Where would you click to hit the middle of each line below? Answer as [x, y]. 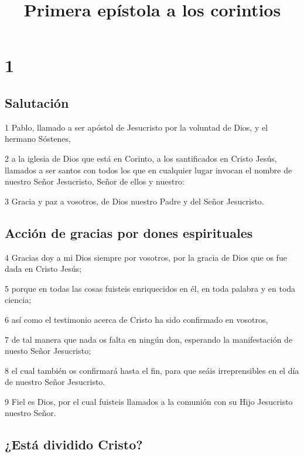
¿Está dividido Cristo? [74, 444]
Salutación [37, 102]
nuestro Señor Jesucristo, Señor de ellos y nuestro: [95, 181]
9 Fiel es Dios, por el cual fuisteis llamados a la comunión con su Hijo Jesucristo [149, 401]
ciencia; [18, 300]
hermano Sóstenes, [38, 139]
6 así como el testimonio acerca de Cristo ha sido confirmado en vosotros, [136, 319]
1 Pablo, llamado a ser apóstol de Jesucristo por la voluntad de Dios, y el [136, 127]
